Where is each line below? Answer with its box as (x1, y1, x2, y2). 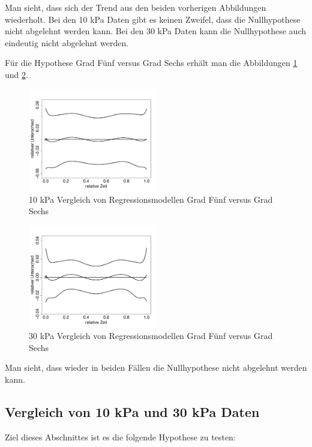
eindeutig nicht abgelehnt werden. (5, 36, 129, 49)
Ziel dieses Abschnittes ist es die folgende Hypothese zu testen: (5, 430, 236, 443)
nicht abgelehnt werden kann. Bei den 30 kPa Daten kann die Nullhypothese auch (5, 25, 306, 37)
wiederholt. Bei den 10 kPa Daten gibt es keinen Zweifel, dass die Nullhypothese (5, 13, 301, 25)
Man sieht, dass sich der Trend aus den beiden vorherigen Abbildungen (5, 1, 266, 13)
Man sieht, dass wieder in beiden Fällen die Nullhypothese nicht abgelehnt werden (5, 361, 307, 374)
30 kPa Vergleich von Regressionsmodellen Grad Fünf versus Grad (29, 329, 273, 342)
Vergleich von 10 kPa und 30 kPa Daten (5, 402, 260, 421)
